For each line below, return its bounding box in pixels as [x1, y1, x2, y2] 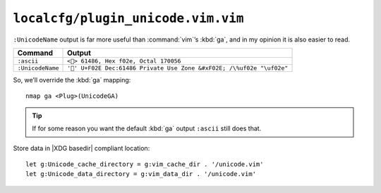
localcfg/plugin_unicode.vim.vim [13, 11, 244, 26]
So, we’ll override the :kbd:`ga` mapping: [13, 75, 131, 84]
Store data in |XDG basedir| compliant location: [13, 144, 150, 152]
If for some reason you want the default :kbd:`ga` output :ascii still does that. [32, 124, 262, 133]
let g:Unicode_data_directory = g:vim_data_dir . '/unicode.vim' [25, 170, 257, 178]
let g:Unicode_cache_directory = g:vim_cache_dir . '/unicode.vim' [25, 160, 264, 168]
